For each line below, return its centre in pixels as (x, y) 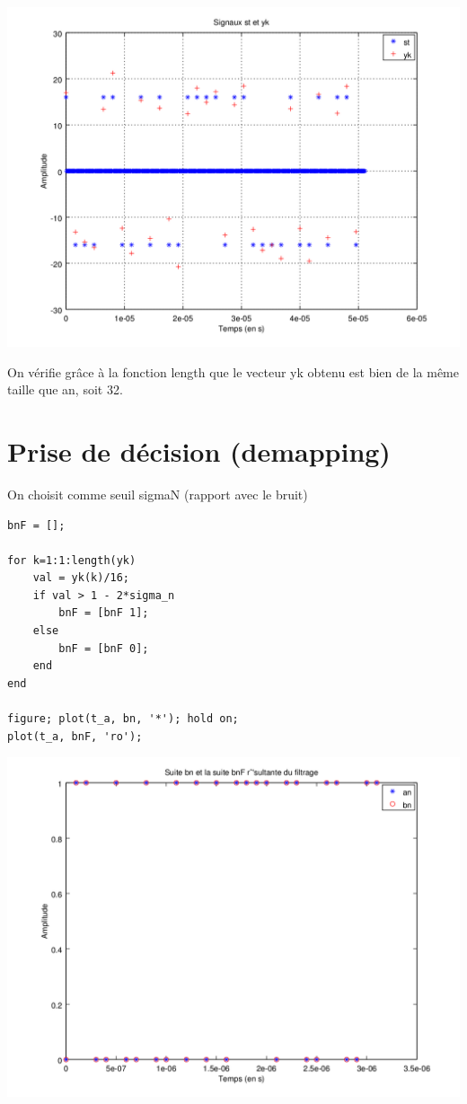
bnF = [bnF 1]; (104, 613)
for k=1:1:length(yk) (72, 560)
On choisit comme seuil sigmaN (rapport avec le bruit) (158, 494)
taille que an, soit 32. (65, 389)
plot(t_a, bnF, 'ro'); (75, 736)
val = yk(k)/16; (81, 578)
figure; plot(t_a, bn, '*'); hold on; (123, 719)
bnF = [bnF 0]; (104, 648)
